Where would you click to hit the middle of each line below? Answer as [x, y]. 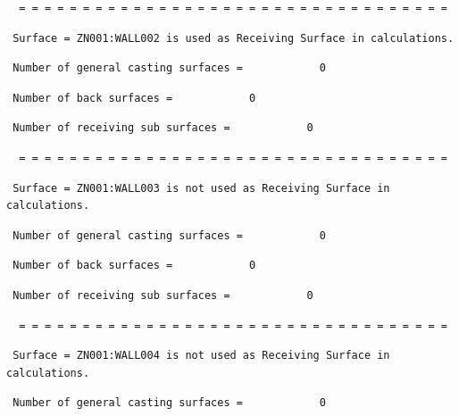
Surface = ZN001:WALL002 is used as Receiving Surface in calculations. [234, 38]
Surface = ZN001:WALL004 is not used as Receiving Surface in [201, 356]
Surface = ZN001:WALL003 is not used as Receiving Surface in [201, 188]
